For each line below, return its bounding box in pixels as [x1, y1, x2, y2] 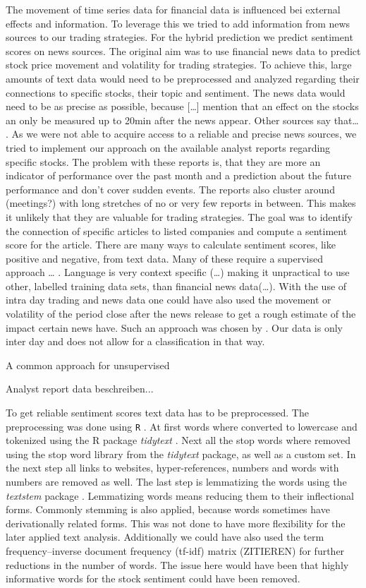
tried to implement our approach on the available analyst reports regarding [6, 140, 331, 155]
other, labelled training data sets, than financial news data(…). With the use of [6, 278, 347, 293]
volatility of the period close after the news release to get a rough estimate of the [6, 306, 356, 321]
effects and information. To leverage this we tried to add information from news [6, 16, 350, 30]
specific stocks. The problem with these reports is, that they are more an [6, 154, 321, 169]
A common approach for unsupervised [6, 357, 170, 372]
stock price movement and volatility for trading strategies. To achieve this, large [6, 57, 352, 72]
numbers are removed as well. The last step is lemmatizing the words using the [6, 474, 347, 489]
